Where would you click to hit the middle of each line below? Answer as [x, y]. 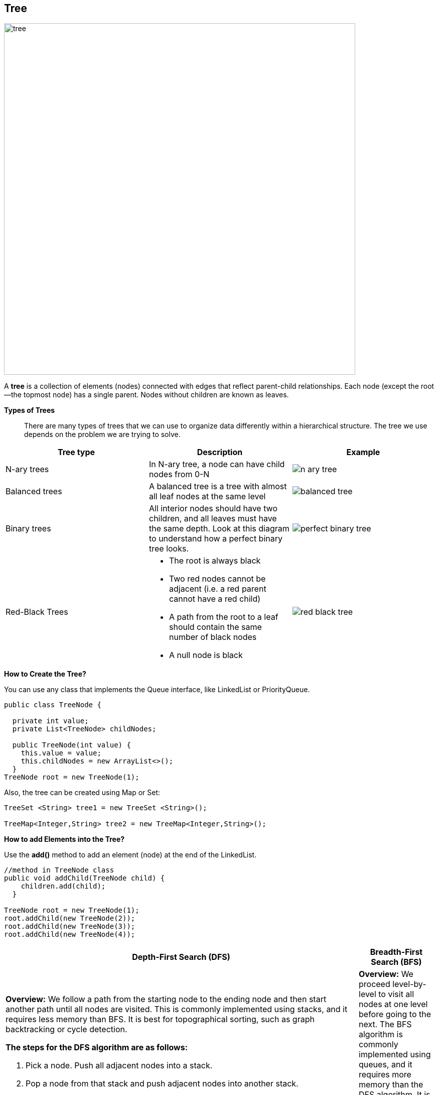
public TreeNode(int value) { [71, 745]
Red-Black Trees [37, 612]
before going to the [395, 1014]
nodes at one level [393, 1004]
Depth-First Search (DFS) [181, 957]
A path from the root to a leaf [224, 617]
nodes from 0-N [179, 474]
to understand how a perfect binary [215, 539]
